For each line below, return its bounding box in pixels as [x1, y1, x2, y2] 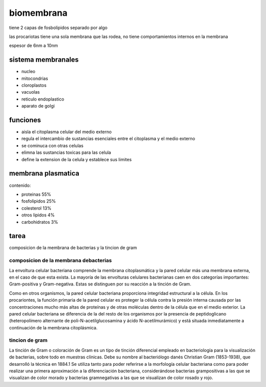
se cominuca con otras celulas [21, 142, 84, 148]
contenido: [9, 182, 31, 188]
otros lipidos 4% [21, 212, 55, 218]
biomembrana [9, 7, 67, 18]
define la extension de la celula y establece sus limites [21, 156, 132, 162]
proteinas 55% [21, 191, 51, 197]
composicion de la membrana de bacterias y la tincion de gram [9, 245, 137, 251]
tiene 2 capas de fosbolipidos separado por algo [9, 25, 108, 31]
